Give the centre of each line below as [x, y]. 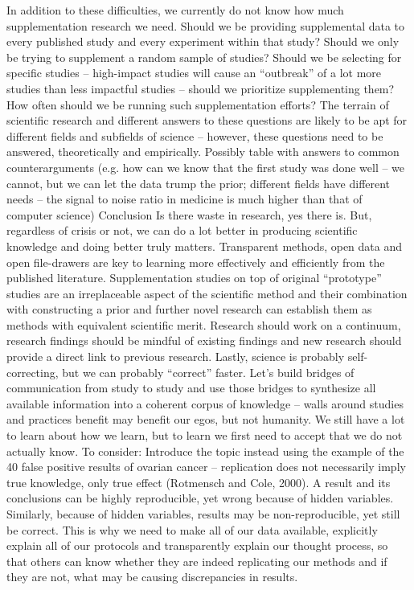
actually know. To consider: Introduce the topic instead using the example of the [205, 451]
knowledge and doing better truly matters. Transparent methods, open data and [205, 246]
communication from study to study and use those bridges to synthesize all [191, 388]
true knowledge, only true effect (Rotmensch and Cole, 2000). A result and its [199, 482]
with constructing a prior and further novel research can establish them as [189, 309]
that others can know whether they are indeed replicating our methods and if [197, 561]
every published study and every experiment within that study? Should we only [203, 41]
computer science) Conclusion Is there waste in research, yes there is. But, [189, 214]
